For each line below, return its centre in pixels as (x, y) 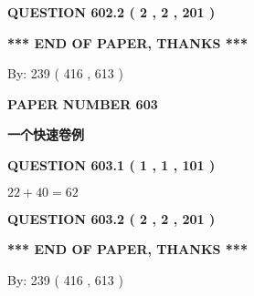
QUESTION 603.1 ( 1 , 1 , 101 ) (111, 164)
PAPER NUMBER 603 (83, 103)
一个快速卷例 (46, 134)
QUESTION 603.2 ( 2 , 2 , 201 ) (111, 218)
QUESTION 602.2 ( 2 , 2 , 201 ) (111, 12)
